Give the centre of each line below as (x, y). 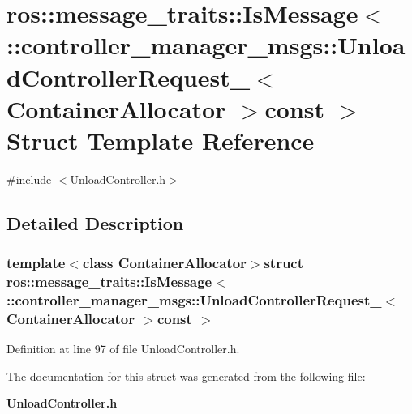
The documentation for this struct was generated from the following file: (186, 376)
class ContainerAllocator (164, 263)
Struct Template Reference (161, 140)
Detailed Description (95, 222)
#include (29, 179)
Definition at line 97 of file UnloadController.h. (123, 349)
